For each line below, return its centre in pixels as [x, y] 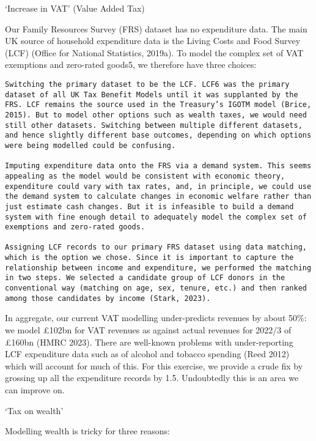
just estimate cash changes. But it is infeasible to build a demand [149, 206]
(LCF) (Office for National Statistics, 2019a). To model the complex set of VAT [154, 52]
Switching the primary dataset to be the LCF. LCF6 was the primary [147, 84]
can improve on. [35, 389]
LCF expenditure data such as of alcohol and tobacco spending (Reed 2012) [147, 354]
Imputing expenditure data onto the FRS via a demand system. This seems [158, 166]
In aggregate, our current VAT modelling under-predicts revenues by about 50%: [156, 318]
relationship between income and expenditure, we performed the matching [158, 268]
